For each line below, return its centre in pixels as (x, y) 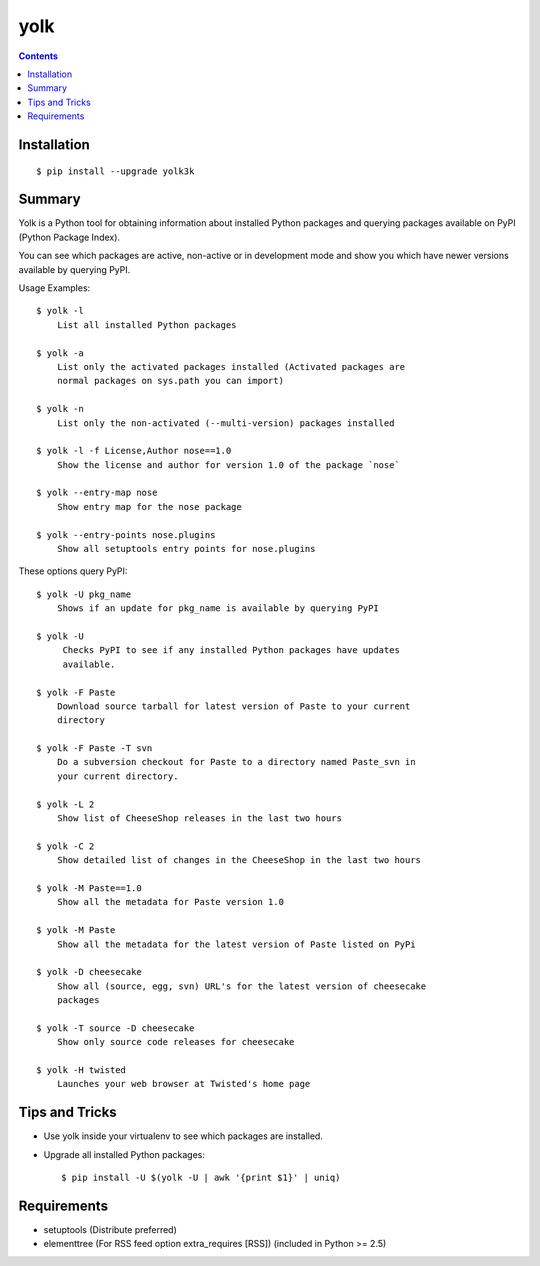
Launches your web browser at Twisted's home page (183, 1084)
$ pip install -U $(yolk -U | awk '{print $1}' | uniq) (201, 1178)
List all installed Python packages (146, 324)
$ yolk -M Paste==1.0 (89, 888)
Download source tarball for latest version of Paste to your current (233, 706)
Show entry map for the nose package (149, 506)
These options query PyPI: (73, 571)
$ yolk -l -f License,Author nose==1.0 (134, 451)
